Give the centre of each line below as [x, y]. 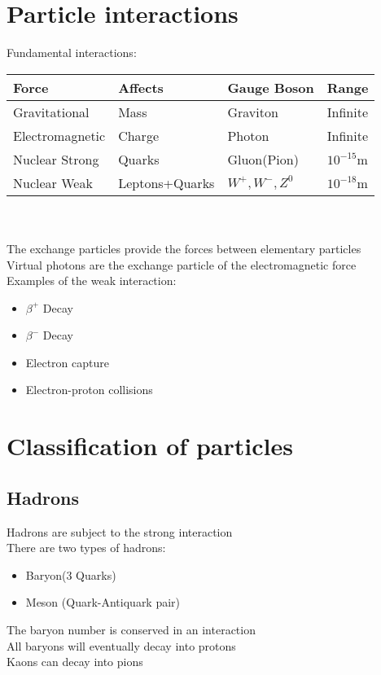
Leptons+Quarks [166, 182]
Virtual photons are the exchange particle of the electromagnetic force [182, 264]
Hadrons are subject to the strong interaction [120, 531]
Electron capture [67, 362]
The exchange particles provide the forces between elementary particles [184, 248]
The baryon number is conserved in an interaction [131, 630]
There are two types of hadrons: [86, 548]
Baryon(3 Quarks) [71, 574]
